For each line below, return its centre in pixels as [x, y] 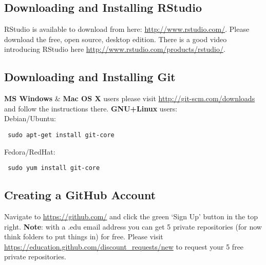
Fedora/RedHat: [30, 151]
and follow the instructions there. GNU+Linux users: [91, 108]
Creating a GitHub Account [80, 195]
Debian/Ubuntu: [30, 118]
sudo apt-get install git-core [61, 135]
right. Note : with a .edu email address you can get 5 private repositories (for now [133, 226]
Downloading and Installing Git [90, 77]
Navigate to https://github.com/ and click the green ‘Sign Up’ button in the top [131, 216]
